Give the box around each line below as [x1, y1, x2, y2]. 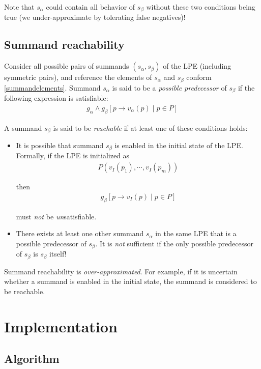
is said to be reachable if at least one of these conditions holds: [53, 122, 248, 133]
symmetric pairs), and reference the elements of [4, 72, 152, 82]
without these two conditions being [146, 2, 255, 12]
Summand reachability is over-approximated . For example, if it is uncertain [4, 266, 238, 276]
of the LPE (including [163, 61, 231, 71]
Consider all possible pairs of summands [4, 61, 129, 71]
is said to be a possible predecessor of [112, 82, 227, 93]
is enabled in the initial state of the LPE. [114, 140, 243, 151]
